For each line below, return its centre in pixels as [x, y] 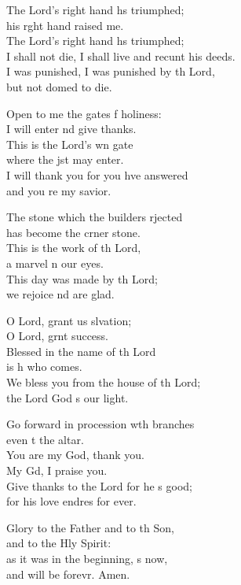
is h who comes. [44, 367]
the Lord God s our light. [68, 397]
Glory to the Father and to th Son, [90, 527]
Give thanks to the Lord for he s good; [99, 485]
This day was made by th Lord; [82, 278]
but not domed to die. [59, 86]
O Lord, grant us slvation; [69, 320]
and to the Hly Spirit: [59, 543]
